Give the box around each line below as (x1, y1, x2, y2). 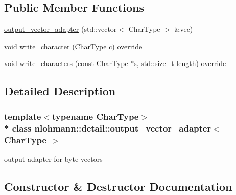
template (4, 110, 41, 122)
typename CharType (52, 110, 139, 122)
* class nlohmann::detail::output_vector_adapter (4, 121, 211, 134)
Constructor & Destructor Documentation (4, 178, 232, 194)
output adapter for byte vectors (4, 153, 103, 164)
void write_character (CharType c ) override (4, 40, 143, 51)
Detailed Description (4, 83, 116, 99)
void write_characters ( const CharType (4, 58, 128, 69)
